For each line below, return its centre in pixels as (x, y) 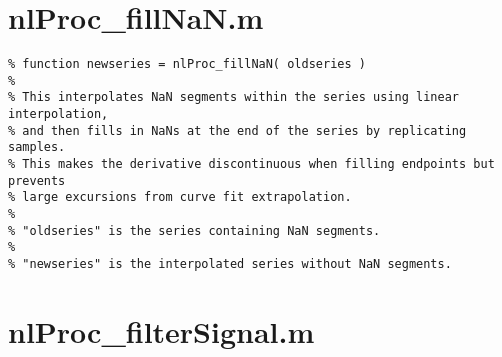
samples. (37, 147)
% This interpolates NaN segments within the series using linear (234, 97)
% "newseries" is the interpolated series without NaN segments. (230, 264)
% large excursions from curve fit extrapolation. (180, 197)
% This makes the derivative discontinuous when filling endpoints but (251, 164)
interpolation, (58, 114)
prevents (37, 180)
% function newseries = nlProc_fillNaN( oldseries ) (187, 64)
